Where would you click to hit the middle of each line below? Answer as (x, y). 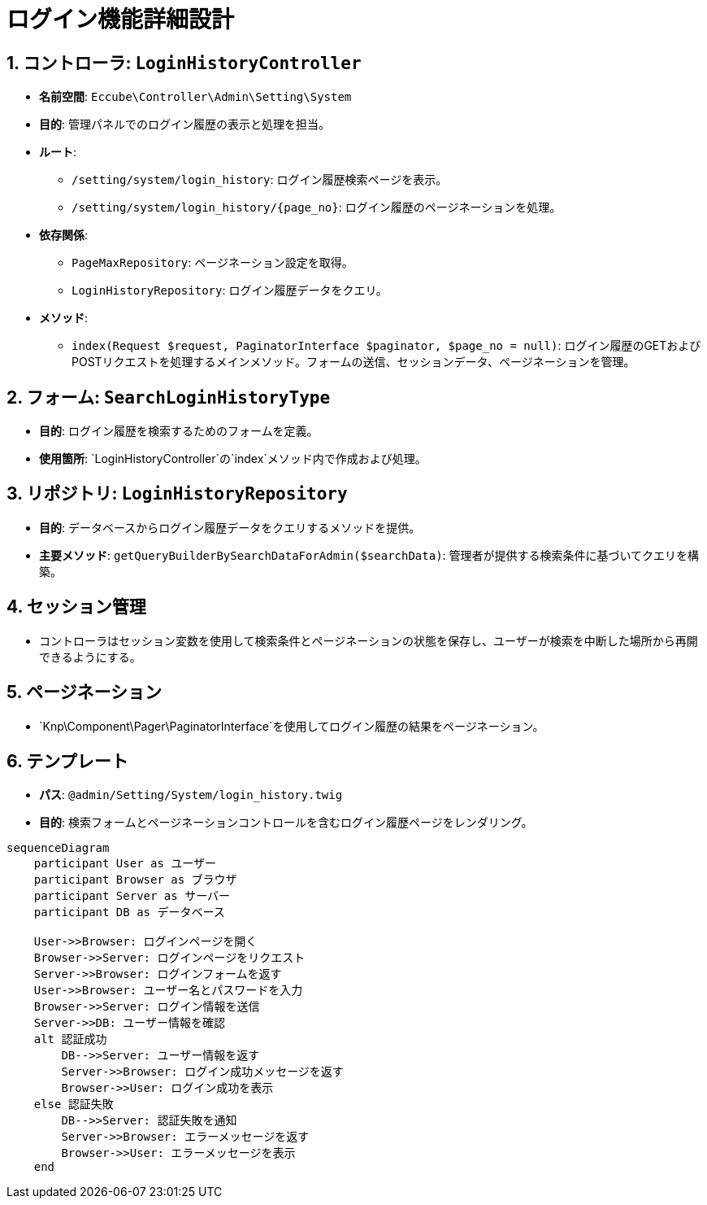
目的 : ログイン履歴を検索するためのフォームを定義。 (179, 431)
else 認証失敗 (74, 1105)
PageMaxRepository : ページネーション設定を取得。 (213, 263)
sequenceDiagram (58, 848)
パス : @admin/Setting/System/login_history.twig (191, 795)
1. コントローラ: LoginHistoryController (184, 63)
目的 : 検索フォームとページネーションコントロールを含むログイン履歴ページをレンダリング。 (286, 823)
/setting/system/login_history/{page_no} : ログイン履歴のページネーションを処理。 (317, 207)
